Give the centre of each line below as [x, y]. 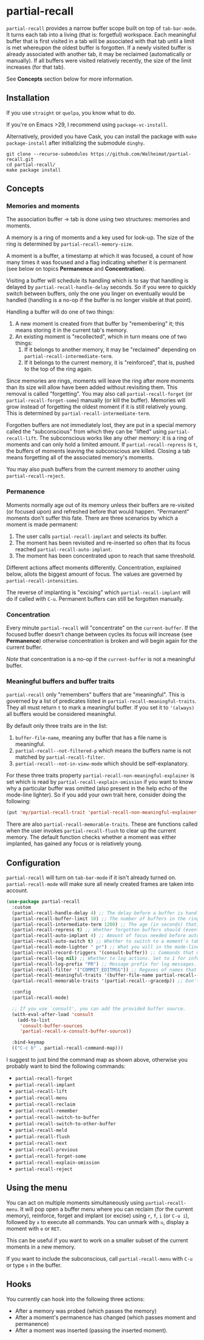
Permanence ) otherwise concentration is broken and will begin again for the [102, 641]
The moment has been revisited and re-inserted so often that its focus [103, 543]
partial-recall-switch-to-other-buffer [66, 1124]
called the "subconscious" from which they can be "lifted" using [87, 432]
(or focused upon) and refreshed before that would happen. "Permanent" [98, 511]
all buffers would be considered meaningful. [61, 714]
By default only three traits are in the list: [57, 726]
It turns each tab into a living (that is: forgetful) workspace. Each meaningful [101, 34]
